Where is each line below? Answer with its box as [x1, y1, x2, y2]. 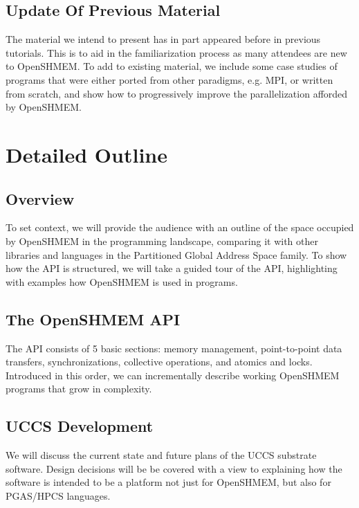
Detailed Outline [6, 140, 167, 168]
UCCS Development [6, 415, 154, 437]
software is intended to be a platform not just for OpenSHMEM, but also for [6, 475, 331, 489]
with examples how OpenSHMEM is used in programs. [6, 274, 238, 289]
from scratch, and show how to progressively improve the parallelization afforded [6, 86, 348, 100]
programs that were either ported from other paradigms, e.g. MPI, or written [6, 72, 333, 87]
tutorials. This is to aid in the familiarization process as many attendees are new [6, 45, 347, 60]
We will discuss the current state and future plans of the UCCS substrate [6, 448, 317, 462]
